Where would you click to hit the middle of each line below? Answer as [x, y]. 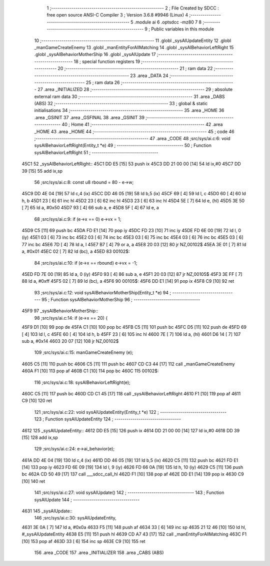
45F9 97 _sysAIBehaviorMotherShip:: [60, 311]
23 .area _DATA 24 [149, 76]
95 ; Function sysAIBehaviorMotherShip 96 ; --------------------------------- [121, 300]
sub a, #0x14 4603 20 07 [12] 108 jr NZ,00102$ [70, 341]
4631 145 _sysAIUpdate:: [47, 511]
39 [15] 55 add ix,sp [42, 171]
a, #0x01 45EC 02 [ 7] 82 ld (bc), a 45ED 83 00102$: [76, 251]
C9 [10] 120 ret [37, 401]
